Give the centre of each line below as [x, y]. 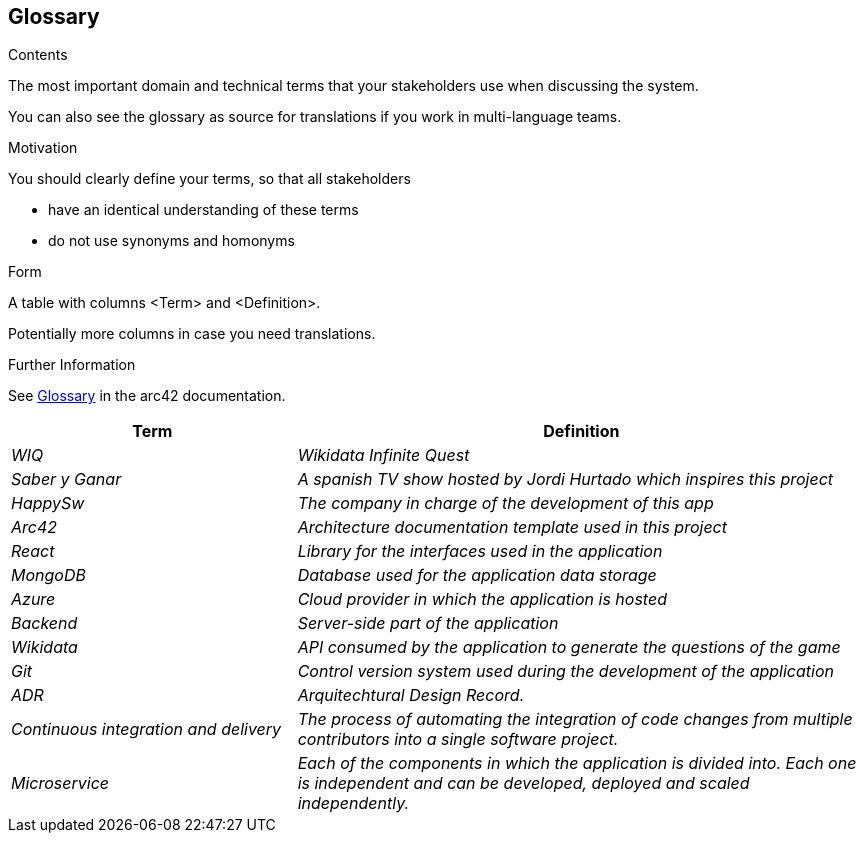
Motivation [43, 148]
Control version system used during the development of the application [565, 671]
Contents [38, 55]
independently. [353, 803]
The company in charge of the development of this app [505, 503]
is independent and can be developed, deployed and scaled [523, 783]
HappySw [48, 503]
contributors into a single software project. [458, 739]
